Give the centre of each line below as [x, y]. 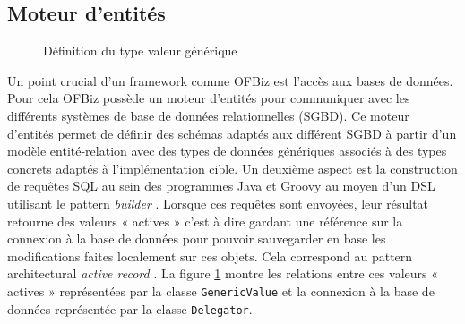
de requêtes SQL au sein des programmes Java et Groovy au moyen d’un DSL [221, 186]
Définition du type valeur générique [140, 51]
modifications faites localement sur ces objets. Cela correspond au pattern [210, 256]
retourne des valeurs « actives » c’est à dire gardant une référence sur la [205, 221]
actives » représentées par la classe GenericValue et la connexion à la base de [221, 290]
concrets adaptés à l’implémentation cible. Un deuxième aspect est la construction [232, 168]
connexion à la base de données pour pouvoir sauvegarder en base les [197, 239]
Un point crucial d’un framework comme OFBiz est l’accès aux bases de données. [230, 80]
